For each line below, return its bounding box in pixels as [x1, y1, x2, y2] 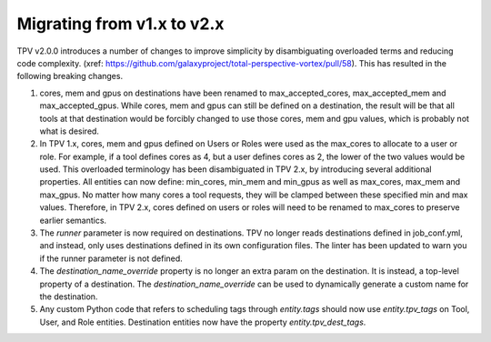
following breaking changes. [16, 71, 123, 82]
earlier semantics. [39, 215, 107, 226]
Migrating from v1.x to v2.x [16, 14, 225, 34]
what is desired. [39, 126, 100, 136]
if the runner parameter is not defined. [39, 253, 184, 264]
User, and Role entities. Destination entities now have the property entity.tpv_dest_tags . [39, 317, 366, 327]
